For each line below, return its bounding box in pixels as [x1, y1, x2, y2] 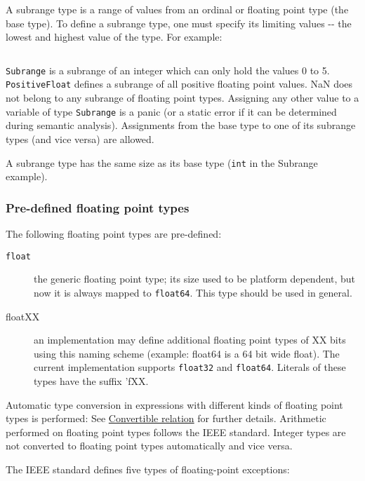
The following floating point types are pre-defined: [6, 226, 222, 240]
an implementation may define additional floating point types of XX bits [34, 332, 346, 347]
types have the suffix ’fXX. [34, 373, 149, 388]
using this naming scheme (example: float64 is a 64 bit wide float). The [34, 346, 340, 360]
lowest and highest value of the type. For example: [6, 29, 223, 44]
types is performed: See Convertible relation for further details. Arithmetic [6, 411, 326, 426]
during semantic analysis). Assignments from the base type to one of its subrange [6, 118, 356, 133]
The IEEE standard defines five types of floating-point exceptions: [6, 461, 290, 476]
